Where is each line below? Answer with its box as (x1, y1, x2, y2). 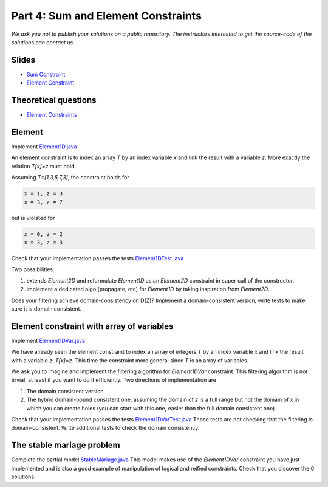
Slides (11, 55, 36, 65)
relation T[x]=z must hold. (11, 162, 77, 170)
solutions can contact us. (11, 38, 75, 46)
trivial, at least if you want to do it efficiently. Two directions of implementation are (11, 376, 217, 384)
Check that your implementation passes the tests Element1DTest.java (11, 254, 184, 261)
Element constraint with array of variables (11, 321, 174, 331)
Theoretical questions (11, 95, 97, 106)
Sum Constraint (26, 71, 66, 78)
